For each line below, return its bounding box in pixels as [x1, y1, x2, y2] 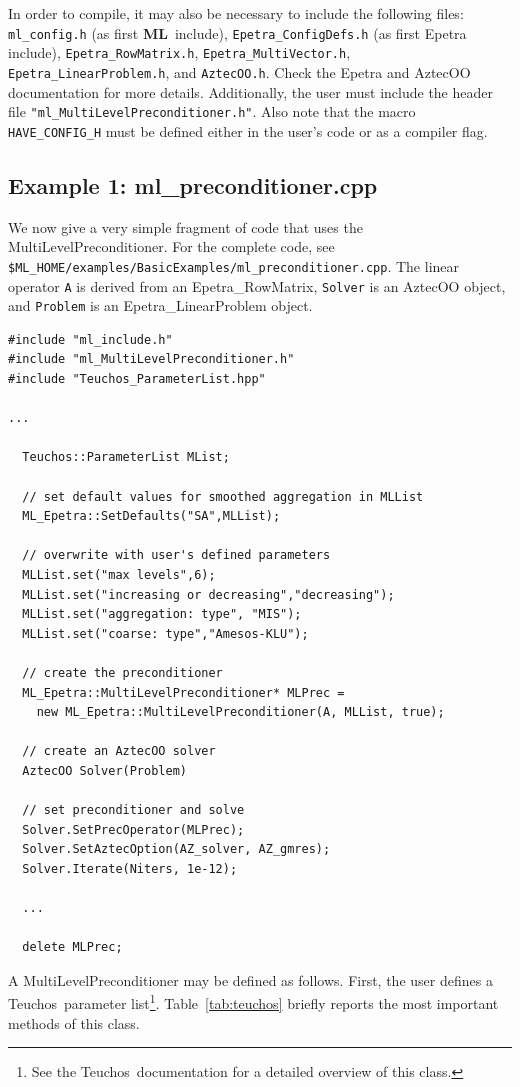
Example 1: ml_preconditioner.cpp [8, 169, 378, 200]
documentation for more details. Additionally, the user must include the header [8, 81, 493, 102]
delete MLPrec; [22, 940, 123, 955]
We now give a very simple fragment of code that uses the [8, 216, 363, 237]
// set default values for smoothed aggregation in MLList [22, 489, 424, 504]
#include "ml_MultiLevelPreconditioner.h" [8, 352, 295, 367]
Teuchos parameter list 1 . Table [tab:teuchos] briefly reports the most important [8, 990, 499, 1014]
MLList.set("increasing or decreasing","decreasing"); [22, 587, 395, 602]
